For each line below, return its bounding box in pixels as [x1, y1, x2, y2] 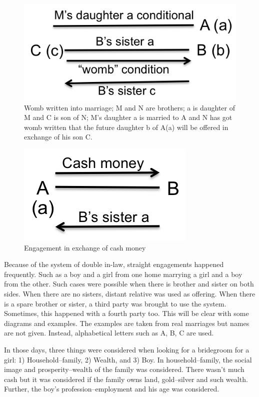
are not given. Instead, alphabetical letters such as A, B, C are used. [4, 327, 214, 338]
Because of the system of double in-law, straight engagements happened [4, 259, 224, 269]
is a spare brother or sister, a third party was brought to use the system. [4, 298, 226, 308]
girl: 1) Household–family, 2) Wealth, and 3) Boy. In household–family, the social [4, 354, 252, 364]
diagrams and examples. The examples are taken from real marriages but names [4, 317, 249, 328]
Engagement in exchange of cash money [24, 242, 146, 252]
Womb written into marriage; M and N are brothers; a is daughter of [24, 102, 235, 112]
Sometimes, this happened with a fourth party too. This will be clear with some [4, 308, 249, 318]
